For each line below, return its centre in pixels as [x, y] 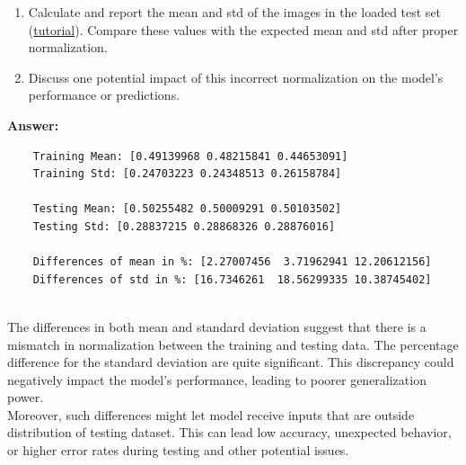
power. [26, 397]
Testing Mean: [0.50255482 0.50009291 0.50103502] [187, 209]
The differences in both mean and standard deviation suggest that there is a [217, 326]
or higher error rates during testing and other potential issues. [178, 450]
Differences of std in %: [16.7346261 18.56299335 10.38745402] [232, 279]
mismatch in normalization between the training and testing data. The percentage [233, 344]
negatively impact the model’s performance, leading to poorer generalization [217, 379]
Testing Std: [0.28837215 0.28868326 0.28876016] [184, 226]
